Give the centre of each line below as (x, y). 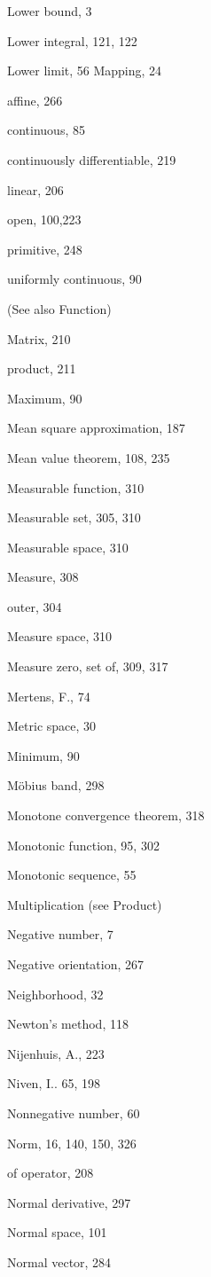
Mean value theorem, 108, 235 (89, 457)
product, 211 (42, 368)
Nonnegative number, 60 (74, 1112)
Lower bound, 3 (50, 11)
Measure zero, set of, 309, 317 (88, 666)
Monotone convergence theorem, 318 (106, 815)
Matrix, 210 (39, 338)
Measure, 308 (43, 577)
